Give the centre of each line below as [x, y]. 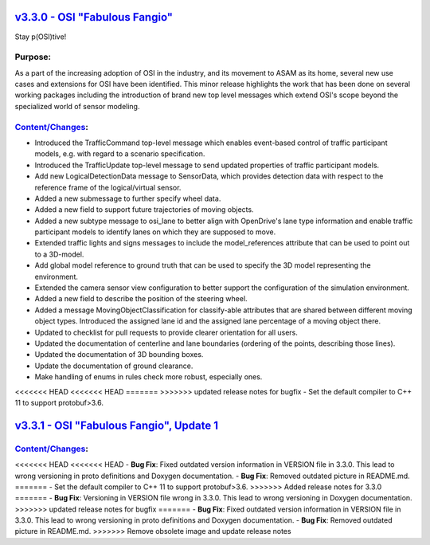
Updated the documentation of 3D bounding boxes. [119, 355]
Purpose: [33, 57]
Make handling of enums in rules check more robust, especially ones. [149, 377]
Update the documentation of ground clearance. [114, 366]
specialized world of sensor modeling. [77, 106]
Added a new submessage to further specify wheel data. [128, 198]
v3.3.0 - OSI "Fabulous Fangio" [94, 17]
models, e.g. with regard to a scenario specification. [120, 154]
